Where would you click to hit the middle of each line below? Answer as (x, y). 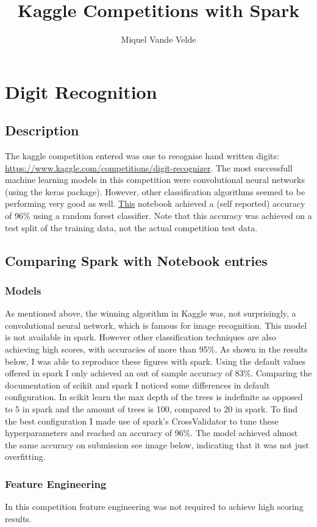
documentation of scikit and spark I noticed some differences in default (137, 385)
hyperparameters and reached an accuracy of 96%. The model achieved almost (151, 433)
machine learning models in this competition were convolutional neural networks (155, 180)
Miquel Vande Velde (158, 39)
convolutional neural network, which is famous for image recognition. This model (156, 325)
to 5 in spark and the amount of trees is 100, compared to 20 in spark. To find (151, 409)
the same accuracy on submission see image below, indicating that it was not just (157, 444)
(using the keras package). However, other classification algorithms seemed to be (155, 191)
